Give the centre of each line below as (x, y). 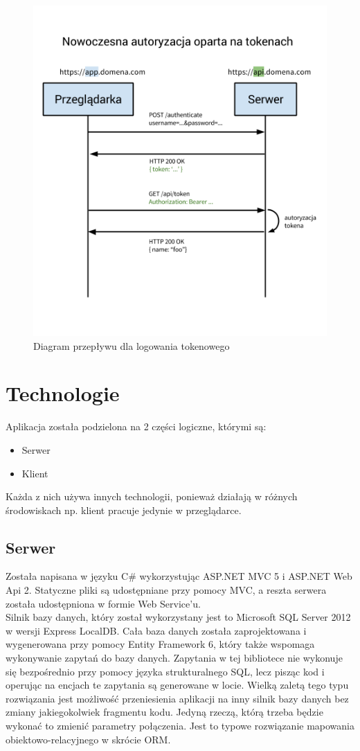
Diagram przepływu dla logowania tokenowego (132, 345)
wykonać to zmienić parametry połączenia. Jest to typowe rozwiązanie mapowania (180, 726)
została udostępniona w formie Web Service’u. (103, 603)
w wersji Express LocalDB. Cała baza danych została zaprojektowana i (156, 630)
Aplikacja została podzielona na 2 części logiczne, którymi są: (136, 426)
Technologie (63, 393)
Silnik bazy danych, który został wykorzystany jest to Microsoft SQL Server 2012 (178, 617)
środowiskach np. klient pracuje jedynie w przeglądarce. (124, 510)
